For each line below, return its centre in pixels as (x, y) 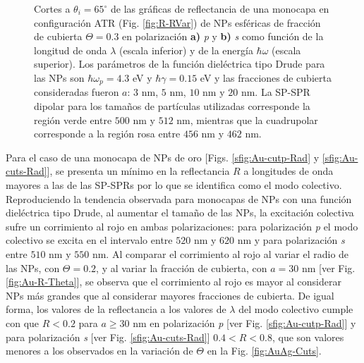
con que (23, 322)
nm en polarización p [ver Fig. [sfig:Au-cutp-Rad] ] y (244, 322)
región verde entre (73, 119)
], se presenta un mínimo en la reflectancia (138, 171)
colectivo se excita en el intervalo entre (89, 240)
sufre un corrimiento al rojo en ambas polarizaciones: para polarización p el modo (182, 226)
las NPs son (59, 77)
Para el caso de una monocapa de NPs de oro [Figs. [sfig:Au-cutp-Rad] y (163, 157)
